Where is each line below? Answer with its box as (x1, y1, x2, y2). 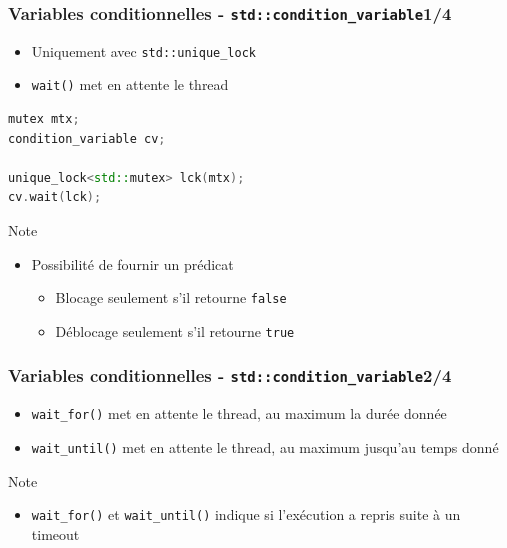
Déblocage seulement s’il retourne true (55, 320, 295, 341)
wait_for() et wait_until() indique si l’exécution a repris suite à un (31, 504, 461, 525)
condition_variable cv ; (8, 131, 166, 146)
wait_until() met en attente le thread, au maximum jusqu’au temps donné (31, 437, 499, 457)
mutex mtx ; (8, 112, 80, 127)
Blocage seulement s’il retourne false (55, 287, 287, 308)
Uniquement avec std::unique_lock (31, 40, 256, 61)
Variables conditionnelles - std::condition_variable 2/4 (8, 363, 452, 388)
